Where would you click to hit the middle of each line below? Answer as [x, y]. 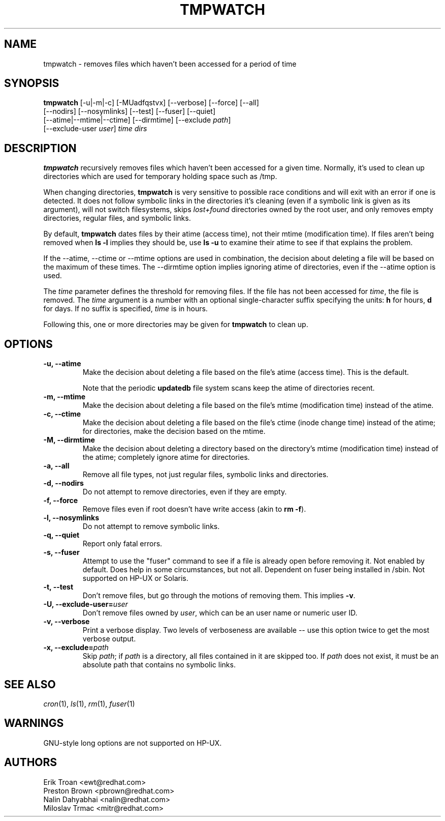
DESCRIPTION [40, 148]
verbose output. [109, 639]
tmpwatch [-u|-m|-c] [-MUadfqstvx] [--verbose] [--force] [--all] [151, 103]
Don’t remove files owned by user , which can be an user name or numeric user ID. [220, 613]
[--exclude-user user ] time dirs [95, 129]
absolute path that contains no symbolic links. [159, 665]
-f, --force [61, 501]
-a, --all [56, 466]
